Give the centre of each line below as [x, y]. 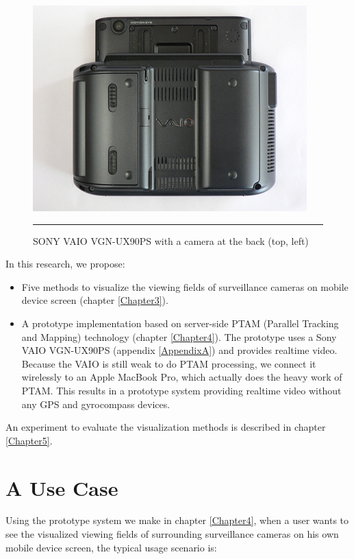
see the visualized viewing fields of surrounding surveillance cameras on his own [172, 534]
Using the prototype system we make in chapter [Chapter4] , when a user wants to [177, 520]
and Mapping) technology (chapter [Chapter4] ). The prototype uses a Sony [179, 336]
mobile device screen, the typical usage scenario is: [111, 547]
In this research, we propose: [65, 264]
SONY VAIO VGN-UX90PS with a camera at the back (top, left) [171, 240]
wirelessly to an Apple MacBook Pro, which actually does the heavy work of [182, 377]
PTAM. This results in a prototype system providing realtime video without [181, 390]
